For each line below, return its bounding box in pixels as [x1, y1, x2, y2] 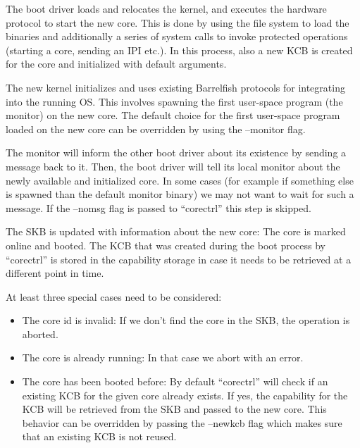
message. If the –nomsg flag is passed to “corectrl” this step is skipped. [6, 200, 311, 215]
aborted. [22, 326, 58, 341]
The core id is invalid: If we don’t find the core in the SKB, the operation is [22, 313, 350, 328]
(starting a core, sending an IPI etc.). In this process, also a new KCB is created [6, 42, 353, 57]
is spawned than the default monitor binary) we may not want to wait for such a [6, 187, 354, 201]
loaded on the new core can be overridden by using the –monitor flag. [6, 121, 306, 136]
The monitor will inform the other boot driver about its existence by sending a [6, 145, 347, 160]
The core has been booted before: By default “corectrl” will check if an [22, 374, 328, 389]
